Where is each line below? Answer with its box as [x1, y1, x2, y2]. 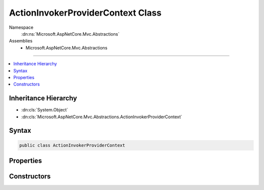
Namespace [9, 24, 34, 30]
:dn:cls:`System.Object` [21, 107, 68, 113]
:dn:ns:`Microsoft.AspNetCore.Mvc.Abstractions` [21, 31, 120, 37]
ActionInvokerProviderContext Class [9, 7, 162, 18]
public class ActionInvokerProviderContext [19, 142, 126, 148]
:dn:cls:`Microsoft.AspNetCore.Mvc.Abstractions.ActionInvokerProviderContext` [21, 114, 182, 120]
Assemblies [9, 38, 33, 44]
